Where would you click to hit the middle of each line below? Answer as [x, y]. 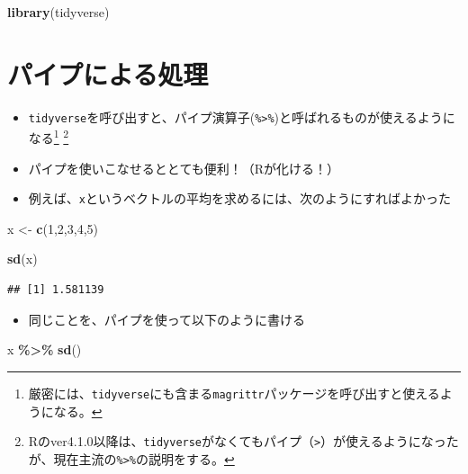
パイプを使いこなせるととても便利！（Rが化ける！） [184, 168]
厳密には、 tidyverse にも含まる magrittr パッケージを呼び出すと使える [234, 393]
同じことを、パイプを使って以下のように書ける [167, 319]
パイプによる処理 [108, 73]
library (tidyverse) [58, 12]
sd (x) [22, 259]
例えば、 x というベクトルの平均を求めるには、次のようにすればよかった [240, 198]
